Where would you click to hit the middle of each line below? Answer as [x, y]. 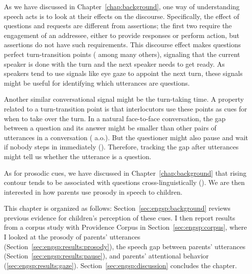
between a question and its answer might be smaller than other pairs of [110, 128]
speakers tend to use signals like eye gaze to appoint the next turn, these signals [123, 73]
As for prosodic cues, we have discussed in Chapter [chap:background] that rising [125, 173]
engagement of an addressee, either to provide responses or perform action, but [122, 35]
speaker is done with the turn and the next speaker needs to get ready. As [114, 64]
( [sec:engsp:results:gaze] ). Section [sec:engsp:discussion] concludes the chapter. [120, 265]
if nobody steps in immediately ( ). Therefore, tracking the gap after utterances [121, 147]
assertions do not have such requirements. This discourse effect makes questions [123, 45]
